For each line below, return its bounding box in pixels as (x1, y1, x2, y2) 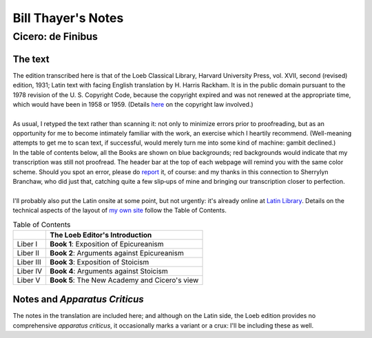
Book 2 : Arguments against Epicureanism (50, 248, 184, 257)
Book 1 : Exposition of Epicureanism (50, 239, 165, 249)
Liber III (17, 257, 41, 266)
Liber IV (17, 266, 43, 275)
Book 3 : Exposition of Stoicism (50, 257, 149, 266)
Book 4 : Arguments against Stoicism (50, 266, 168, 275)
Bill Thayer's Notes (12, 10, 124, 25)
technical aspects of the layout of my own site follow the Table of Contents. (12, 207, 227, 215)
